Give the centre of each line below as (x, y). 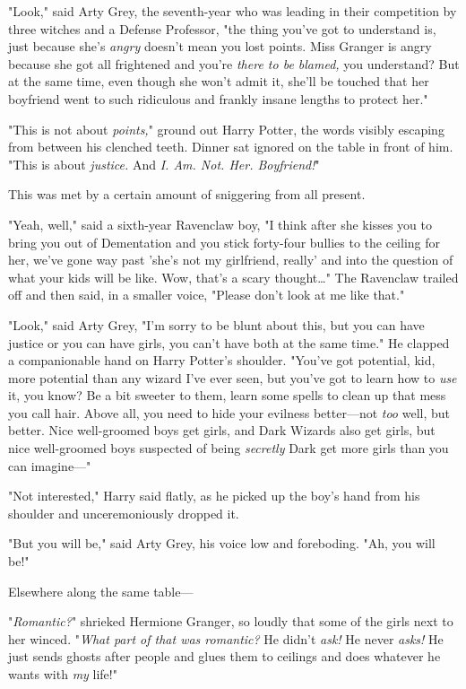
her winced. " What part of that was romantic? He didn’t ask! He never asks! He (226, 638)
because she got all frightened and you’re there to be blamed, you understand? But (234, 63)
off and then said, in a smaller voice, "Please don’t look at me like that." (207, 295)
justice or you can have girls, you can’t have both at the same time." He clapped (229, 342)
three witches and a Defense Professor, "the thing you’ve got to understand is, (222, 28)
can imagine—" (50, 465)
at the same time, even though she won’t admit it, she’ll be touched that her (219, 81)
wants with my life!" (63, 674)
